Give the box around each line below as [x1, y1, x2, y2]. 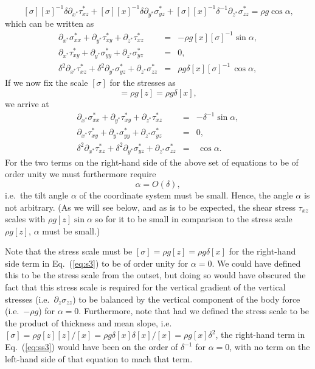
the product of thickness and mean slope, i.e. [5, 316, 172, 329]
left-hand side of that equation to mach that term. [5, 352, 193, 365]
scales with [5, 213, 46, 225]
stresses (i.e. [5, 292, 50, 305]
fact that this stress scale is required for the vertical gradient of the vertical [5, 281, 286, 293]
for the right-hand [229, 245, 296, 258]
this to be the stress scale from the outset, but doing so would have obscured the [5, 269, 306, 281]
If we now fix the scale [5, 76, 88, 89]
